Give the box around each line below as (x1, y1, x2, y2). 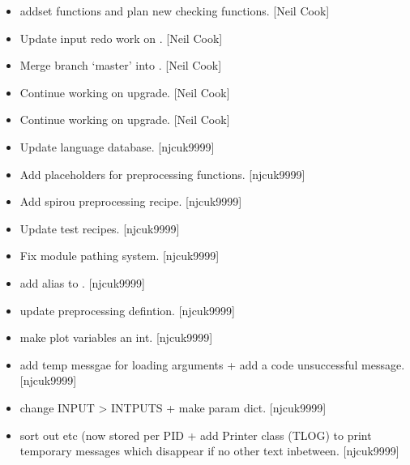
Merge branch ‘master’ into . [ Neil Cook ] (19, 57, 222, 74)
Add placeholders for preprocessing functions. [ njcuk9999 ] (19, 165, 305, 182)
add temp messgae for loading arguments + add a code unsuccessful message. (19, 356, 405, 373)
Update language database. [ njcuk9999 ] (19, 138, 215, 155)
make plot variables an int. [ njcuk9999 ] (19, 329, 213, 346)
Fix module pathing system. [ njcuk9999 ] (19, 247, 220, 264)
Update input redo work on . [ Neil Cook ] (19, 29, 223, 46)
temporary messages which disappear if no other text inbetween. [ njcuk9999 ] (19, 442, 399, 459)
